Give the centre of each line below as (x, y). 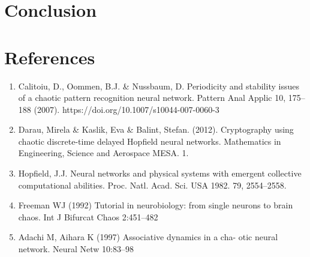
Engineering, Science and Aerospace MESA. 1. (103, 153)
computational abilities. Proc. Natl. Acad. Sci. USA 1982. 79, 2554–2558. (152, 185)
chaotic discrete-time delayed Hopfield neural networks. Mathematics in (150, 141)
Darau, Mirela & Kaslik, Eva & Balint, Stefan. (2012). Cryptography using (156, 129)
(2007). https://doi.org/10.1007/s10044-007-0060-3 (127, 109)
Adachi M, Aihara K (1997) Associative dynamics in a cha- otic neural (148, 237)
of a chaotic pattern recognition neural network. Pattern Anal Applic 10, (152, 98)
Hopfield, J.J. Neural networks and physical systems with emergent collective (160, 173)
